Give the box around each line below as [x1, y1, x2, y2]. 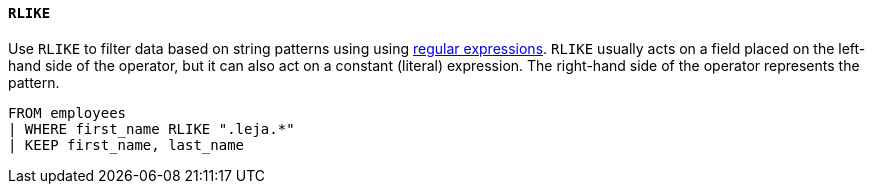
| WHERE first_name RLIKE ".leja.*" [8, 120, 295, 137]
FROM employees [8, 104, 127, 121]
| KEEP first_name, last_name [8, 136, 245, 153]
